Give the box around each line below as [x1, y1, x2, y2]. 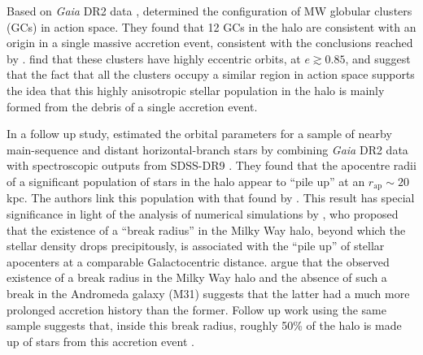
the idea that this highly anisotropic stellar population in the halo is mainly [7, 81, 385, 98]
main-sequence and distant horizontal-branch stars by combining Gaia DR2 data [7, 141, 408, 158]
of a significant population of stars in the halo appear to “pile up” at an [7, 172, 365, 189]
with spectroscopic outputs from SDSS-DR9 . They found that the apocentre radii [7, 157, 416, 174]
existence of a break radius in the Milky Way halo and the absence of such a [7, 269, 387, 286]
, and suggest [345, 50, 411, 67]
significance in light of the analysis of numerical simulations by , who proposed [7, 205, 399, 222]
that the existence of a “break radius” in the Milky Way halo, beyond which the [7, 221, 406, 238]
